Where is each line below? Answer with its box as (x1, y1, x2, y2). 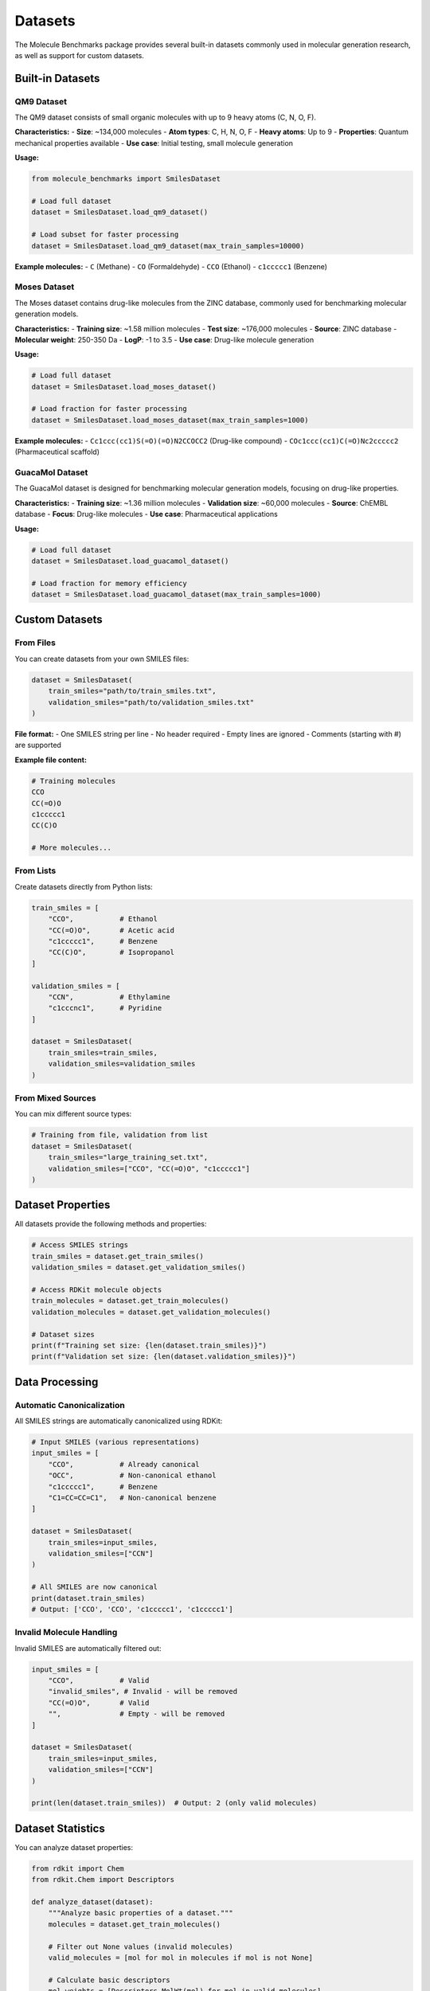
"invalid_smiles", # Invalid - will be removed (48, 1687, 238, 1696)
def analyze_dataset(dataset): (31, 1897, 154, 1907)
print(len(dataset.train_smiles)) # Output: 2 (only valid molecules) (31, 1798, 318, 1808)
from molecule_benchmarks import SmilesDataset (31, 174, 221, 183)
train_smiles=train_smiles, (48, 1048, 158, 1057)
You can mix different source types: (14, 1109, 132, 1119)
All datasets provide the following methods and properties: (14, 1219, 207, 1229)
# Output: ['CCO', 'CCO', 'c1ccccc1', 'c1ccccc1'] (31, 1605, 234, 1614)
